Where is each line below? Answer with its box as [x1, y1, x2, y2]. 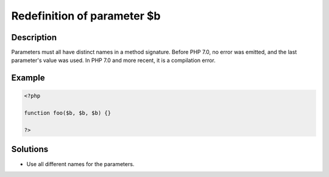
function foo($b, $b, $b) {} [24, 109, 111, 117]
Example [11, 73, 45, 83]
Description [11, 32, 57, 43]
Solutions [11, 144, 49, 154]
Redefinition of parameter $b [11, 9, 161, 23]
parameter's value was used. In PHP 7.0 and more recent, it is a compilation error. [11, 57, 216, 64]
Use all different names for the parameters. [26, 160, 135, 167]
